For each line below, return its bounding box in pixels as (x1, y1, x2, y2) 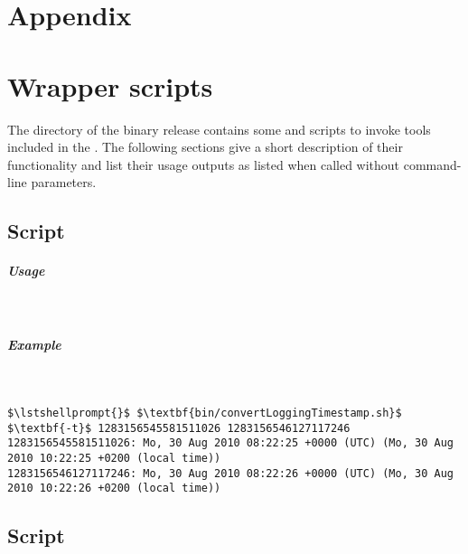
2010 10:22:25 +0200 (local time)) (7, 451, 221, 465)
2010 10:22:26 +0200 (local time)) (7, 482, 221, 495)
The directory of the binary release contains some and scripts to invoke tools (7, 119, 431, 138)
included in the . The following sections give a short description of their (7, 137, 403, 156)
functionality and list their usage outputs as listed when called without (7, 155, 400, 174)
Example (7, 335, 61, 354)
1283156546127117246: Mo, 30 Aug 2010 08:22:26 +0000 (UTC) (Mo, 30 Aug (7, 466, 454, 480)
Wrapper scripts (7, 67, 213, 104)
